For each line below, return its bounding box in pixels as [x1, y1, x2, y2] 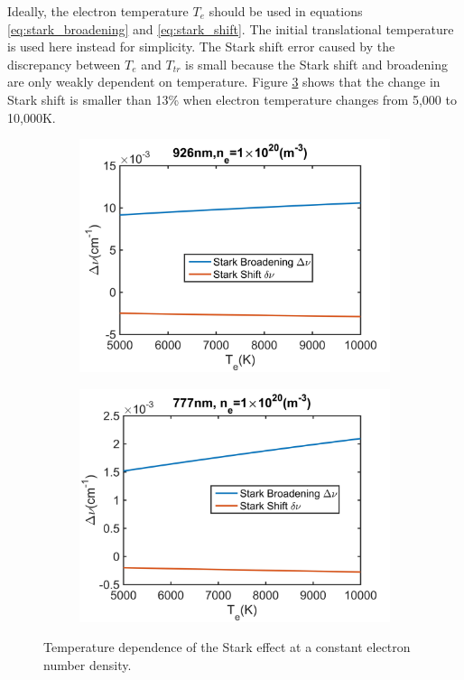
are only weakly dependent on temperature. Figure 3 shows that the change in [7, 72, 441, 91]
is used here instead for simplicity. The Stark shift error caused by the [7, 37, 395, 56]
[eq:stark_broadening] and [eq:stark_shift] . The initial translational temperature [7, 19, 454, 38]
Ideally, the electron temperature [7, 2, 189, 20]
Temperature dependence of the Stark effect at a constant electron [43, 638, 411, 657]
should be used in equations [209, 2, 363, 20]
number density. [43, 655, 132, 674]
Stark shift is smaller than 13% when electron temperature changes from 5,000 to [7, 89, 457, 108]
